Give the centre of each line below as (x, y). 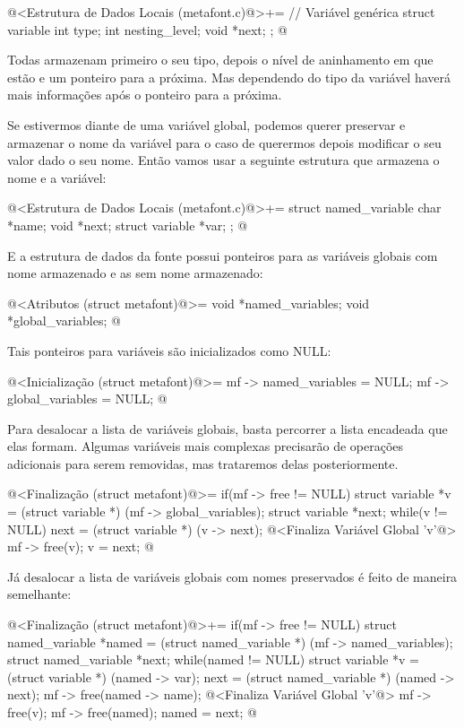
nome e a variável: (57, 177)
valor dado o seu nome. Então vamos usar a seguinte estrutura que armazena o (223, 160)
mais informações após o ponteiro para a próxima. (145, 95)
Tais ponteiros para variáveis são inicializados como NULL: (169, 350)
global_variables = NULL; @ (87, 399)
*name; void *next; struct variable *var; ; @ (128, 225)
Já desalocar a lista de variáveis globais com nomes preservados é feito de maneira (232, 576)
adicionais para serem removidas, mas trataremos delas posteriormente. (203, 463)
